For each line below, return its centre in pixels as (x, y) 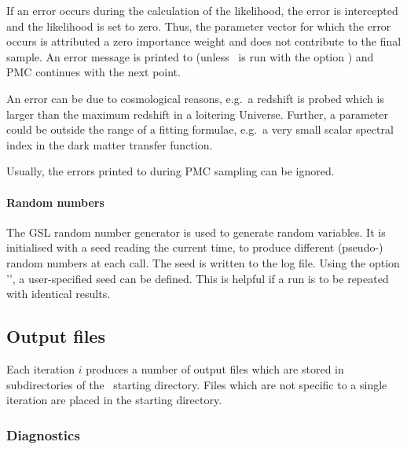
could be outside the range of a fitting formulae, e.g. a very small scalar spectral (200, 129)
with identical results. (59, 294)
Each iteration (40, 368)
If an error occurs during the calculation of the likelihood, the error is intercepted (202, 10)
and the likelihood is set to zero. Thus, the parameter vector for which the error (199, 26)
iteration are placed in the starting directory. (114, 400)
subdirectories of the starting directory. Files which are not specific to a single (197, 384)
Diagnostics (43, 434)
